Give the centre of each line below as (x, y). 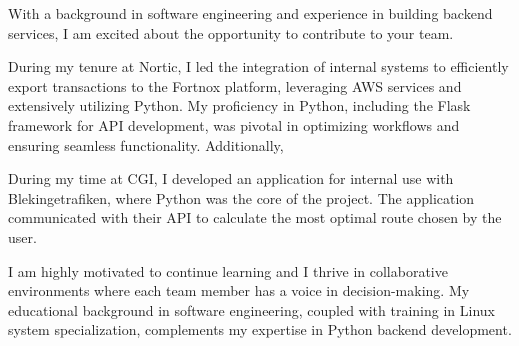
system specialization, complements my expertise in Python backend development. (260, 329)
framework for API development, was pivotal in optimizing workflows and (234, 124)
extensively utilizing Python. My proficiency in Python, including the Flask (239, 105)
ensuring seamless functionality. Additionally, (146, 144)
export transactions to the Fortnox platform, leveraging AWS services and (235, 85)
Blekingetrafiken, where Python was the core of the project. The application (241, 197)
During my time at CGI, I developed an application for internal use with (231, 178)
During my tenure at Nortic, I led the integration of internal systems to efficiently (258, 66)
